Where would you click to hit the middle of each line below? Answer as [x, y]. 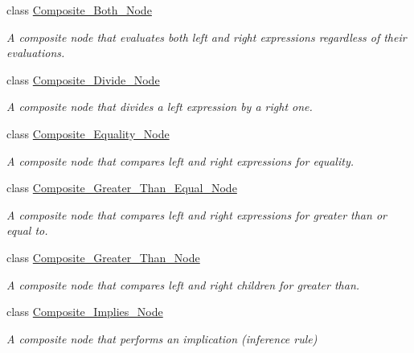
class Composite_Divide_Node [83, 79]
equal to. [27, 230]
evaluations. [36, 53]
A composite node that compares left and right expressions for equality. [180, 160]
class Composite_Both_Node [79, 10]
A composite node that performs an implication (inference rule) [162, 338]
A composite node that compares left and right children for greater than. [183, 284]
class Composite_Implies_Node [85, 312]
